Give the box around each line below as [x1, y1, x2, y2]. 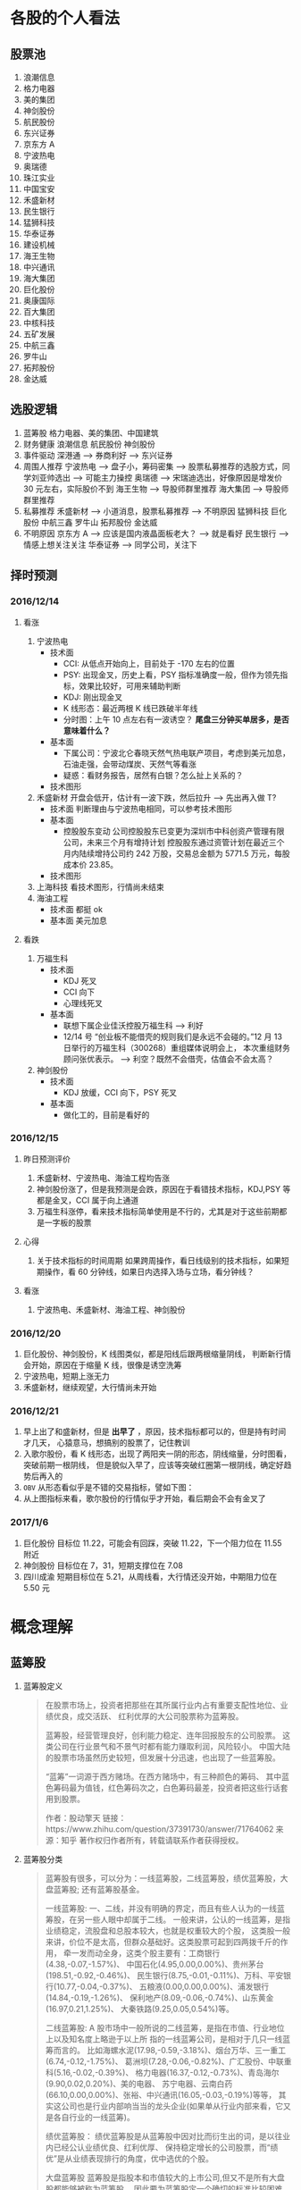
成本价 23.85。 [63, 859, 119, 869]
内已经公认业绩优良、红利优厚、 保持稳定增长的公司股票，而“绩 [45, 2142, 279, 2152]
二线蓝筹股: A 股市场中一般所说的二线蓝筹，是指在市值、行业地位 [45, 2022, 285, 2033]
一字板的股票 [44, 1217, 92, 1228]
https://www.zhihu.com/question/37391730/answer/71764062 [45, 1824, 274, 1834]
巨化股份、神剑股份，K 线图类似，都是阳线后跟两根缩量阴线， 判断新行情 [22, 1348, 292, 1359]
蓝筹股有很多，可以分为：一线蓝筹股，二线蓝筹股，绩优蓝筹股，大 [45, 1873, 288, 1884]
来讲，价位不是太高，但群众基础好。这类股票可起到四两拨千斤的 [45, 1936, 280, 1947]
